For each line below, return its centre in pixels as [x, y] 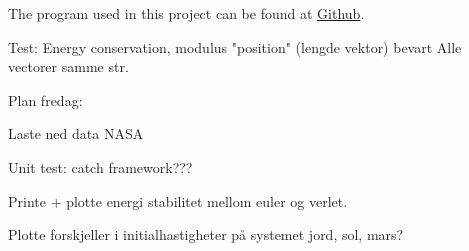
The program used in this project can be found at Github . [186, 13]
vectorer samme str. [68, 66]
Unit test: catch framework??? [100, 166]
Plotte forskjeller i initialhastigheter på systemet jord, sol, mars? [206, 234]
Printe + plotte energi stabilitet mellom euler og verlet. [178, 200]
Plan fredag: [45, 99]
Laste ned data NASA [76, 133]
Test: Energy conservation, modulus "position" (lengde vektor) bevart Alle [235, 46]
